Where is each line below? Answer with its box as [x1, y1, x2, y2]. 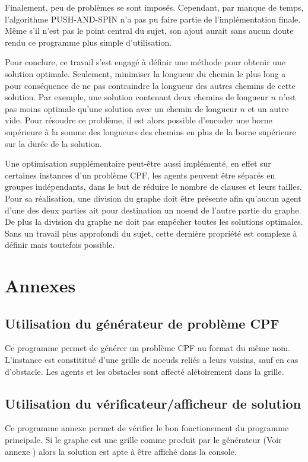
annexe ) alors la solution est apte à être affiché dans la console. [5, 445, 237, 457]
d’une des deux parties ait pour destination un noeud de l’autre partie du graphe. [5, 203, 301, 216]
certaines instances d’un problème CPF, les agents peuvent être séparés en [5, 168, 275, 181]
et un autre [247, 102, 289, 114]
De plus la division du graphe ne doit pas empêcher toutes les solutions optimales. [5, 215, 303, 228]
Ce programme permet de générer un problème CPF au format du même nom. [5, 342, 290, 354]
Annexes [5, 273, 76, 298]
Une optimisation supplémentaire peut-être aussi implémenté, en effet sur [5, 157, 271, 170]
